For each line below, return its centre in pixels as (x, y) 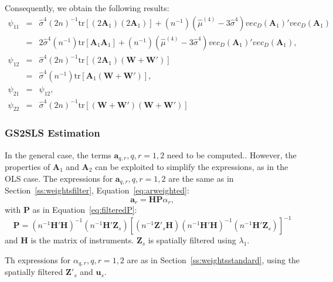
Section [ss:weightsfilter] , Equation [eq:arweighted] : (97, 190)
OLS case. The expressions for (59, 178)
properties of (28, 167)
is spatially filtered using (192, 240)
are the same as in (201, 178)
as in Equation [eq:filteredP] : (85, 210)
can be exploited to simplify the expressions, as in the (192, 167)
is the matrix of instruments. (82, 240)
